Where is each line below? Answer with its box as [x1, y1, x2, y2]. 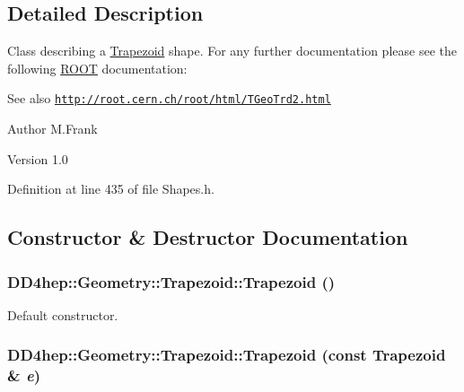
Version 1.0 [7, 149, 68, 168]
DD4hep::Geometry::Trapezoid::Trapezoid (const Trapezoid [7, 344, 446, 366]
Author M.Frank [7, 119, 98, 138]
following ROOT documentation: [7, 58, 188, 77]
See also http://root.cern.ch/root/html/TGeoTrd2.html [7, 89, 331, 108]
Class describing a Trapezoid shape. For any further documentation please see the [7, 41, 457, 60]
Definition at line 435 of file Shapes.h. [7, 179, 214, 198]
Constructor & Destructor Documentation [7, 223, 408, 251]
